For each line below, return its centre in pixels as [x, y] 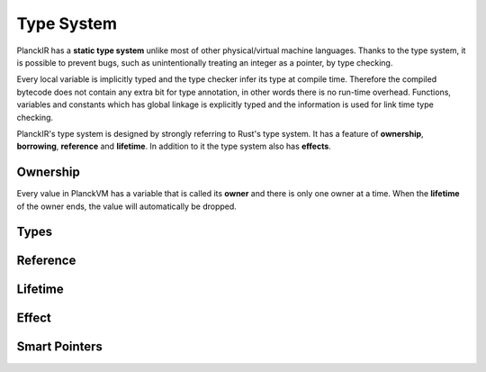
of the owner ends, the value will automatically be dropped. [127, 206]
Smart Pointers [60, 347]
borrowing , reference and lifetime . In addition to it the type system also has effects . [174, 146]
